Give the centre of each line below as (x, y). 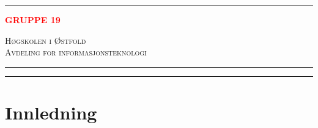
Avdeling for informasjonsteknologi (76, 52)
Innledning (51, 112)
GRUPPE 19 (33, 20)
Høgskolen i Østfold (46, 40)
